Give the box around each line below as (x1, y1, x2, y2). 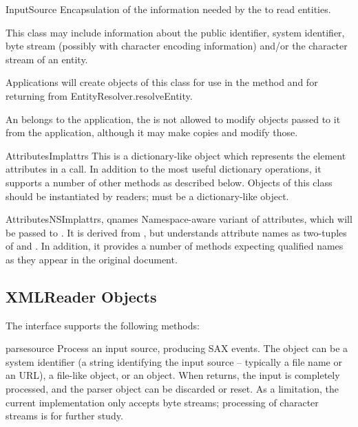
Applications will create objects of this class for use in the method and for (6, 75, 318, 89)
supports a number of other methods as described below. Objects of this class (6, 175, 333, 189)
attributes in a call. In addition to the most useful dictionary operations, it (6, 162, 322, 176)
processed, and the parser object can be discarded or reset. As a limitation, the (6, 382, 339, 396)
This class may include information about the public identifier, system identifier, (6, 25, 345, 39)
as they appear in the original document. (6, 252, 178, 266)
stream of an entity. (6, 52, 88, 66)
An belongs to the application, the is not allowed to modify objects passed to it (6, 111, 341, 126)
